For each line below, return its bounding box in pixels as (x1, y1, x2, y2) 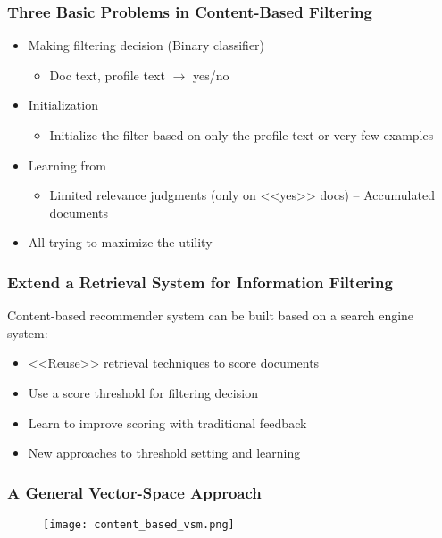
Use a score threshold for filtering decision (28, 383, 258, 401)
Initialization (28, 95, 98, 114)
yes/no (193, 65, 229, 84)
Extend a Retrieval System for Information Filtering (7, 270, 393, 293)
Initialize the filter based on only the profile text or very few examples (49, 126, 434, 144)
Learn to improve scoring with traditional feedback (28, 413, 307, 432)
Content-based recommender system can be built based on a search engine (7, 306, 414, 325)
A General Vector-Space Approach (7, 481, 262, 503)
